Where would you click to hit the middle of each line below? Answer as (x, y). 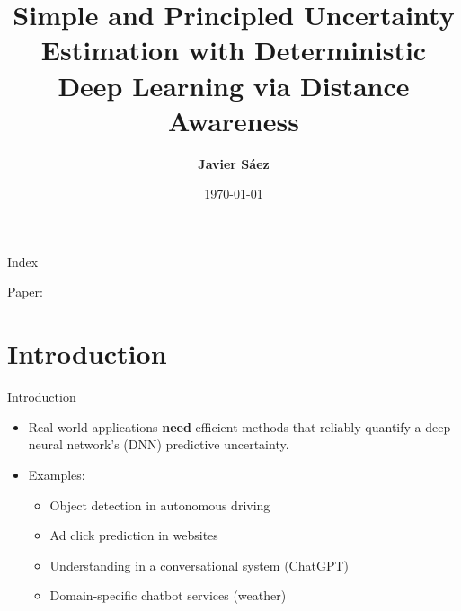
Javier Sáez (234, 163)
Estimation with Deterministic (234, 50)
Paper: (25, 292)
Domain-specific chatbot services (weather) (168, 595)
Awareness (234, 120)
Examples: (57, 474)
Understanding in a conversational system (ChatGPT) (199, 565)
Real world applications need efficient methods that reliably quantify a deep (239, 426)
